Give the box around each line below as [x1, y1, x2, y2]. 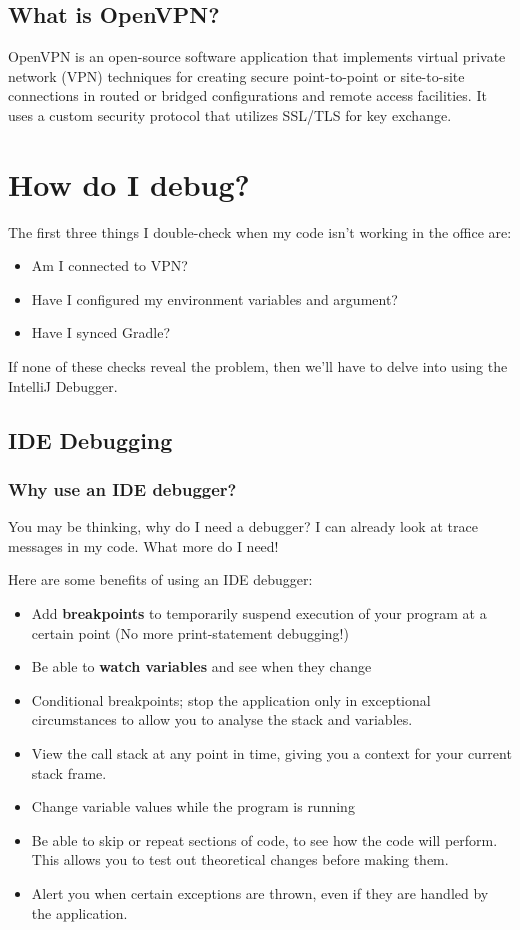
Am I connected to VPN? [31, 255, 188, 276]
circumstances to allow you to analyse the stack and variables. [31, 709, 413, 730]
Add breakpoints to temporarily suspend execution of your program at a [31, 603, 487, 624]
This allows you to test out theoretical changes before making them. [31, 849, 449, 870]
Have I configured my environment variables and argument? [31, 288, 398, 309]
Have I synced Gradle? [31, 322, 171, 343]
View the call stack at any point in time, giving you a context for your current [31, 743, 512, 764]
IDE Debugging [8, 424, 173, 455]
